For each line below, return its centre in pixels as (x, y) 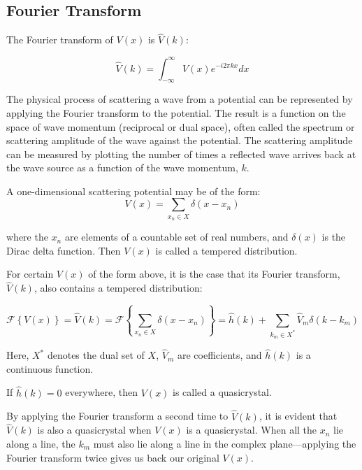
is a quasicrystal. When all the (252, 430)
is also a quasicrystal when (94, 430)
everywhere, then (102, 392)
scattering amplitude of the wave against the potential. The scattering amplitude (180, 140)
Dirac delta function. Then (64, 250)
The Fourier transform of (60, 40)
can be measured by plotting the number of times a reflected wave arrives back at (181, 154)
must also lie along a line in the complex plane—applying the (225, 443)
